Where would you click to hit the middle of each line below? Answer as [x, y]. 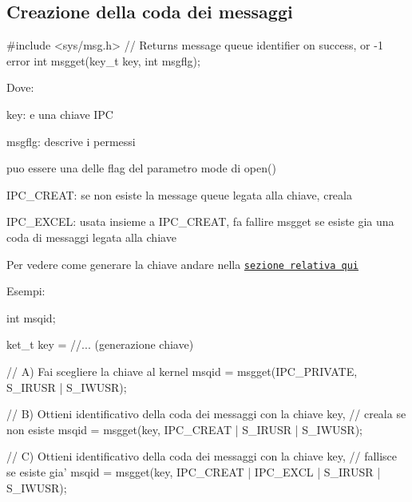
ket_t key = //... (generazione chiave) [100, 344]
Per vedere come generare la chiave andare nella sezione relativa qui [183, 264]
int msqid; [31, 317]
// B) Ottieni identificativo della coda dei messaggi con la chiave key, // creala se [206, 414]
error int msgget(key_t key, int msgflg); [103, 60]
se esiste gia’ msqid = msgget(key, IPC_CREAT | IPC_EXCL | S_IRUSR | [194, 471]
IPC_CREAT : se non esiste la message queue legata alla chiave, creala [179, 194]
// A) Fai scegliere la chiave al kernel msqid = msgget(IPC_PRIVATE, [182, 371]
